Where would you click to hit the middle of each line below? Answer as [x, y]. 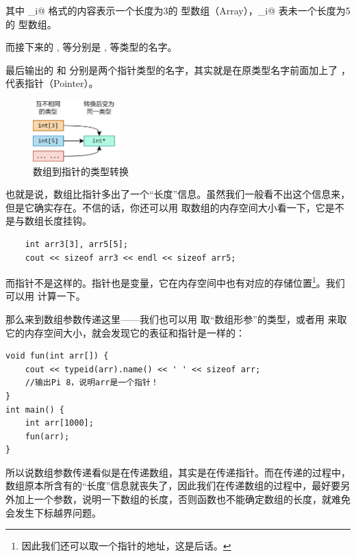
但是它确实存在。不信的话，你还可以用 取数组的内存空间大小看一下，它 [165, 207]
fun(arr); [47, 436]
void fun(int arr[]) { [57, 356]
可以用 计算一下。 [46, 296]
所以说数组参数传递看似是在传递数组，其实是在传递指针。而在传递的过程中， [178, 472]
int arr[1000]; [59, 423]
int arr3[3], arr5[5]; [76, 244]
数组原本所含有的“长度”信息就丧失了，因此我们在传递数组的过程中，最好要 [173, 485]
